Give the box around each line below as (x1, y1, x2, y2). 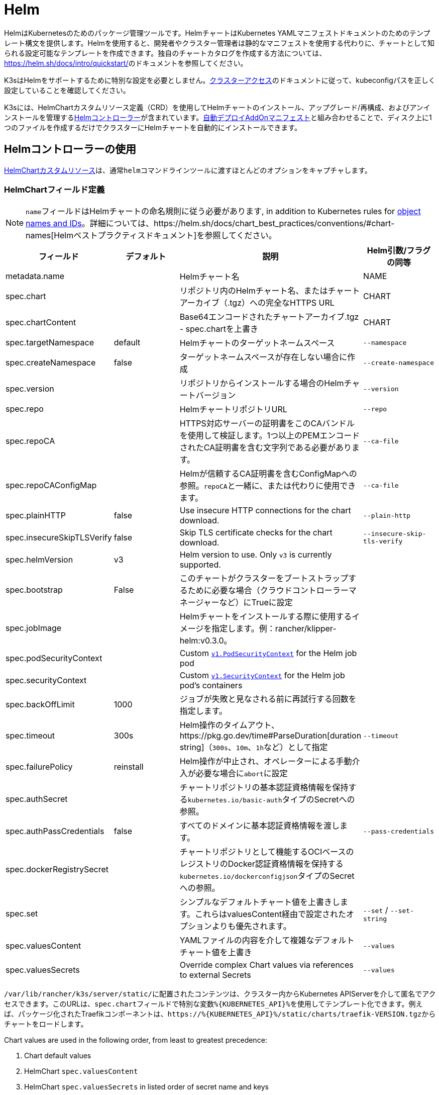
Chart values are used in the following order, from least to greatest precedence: (4, 1036, 267, 1045)
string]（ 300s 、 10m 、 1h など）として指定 (179, 742, 328, 753)
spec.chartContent (6, 317, 76, 328)
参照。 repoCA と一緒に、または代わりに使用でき (179, 481, 356, 491)
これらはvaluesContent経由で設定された (195, 909, 346, 920)
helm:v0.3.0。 (179, 635, 232, 646)
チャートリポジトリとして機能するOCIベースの (179, 847, 354, 857)
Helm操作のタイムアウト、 (179, 720, 280, 731)
